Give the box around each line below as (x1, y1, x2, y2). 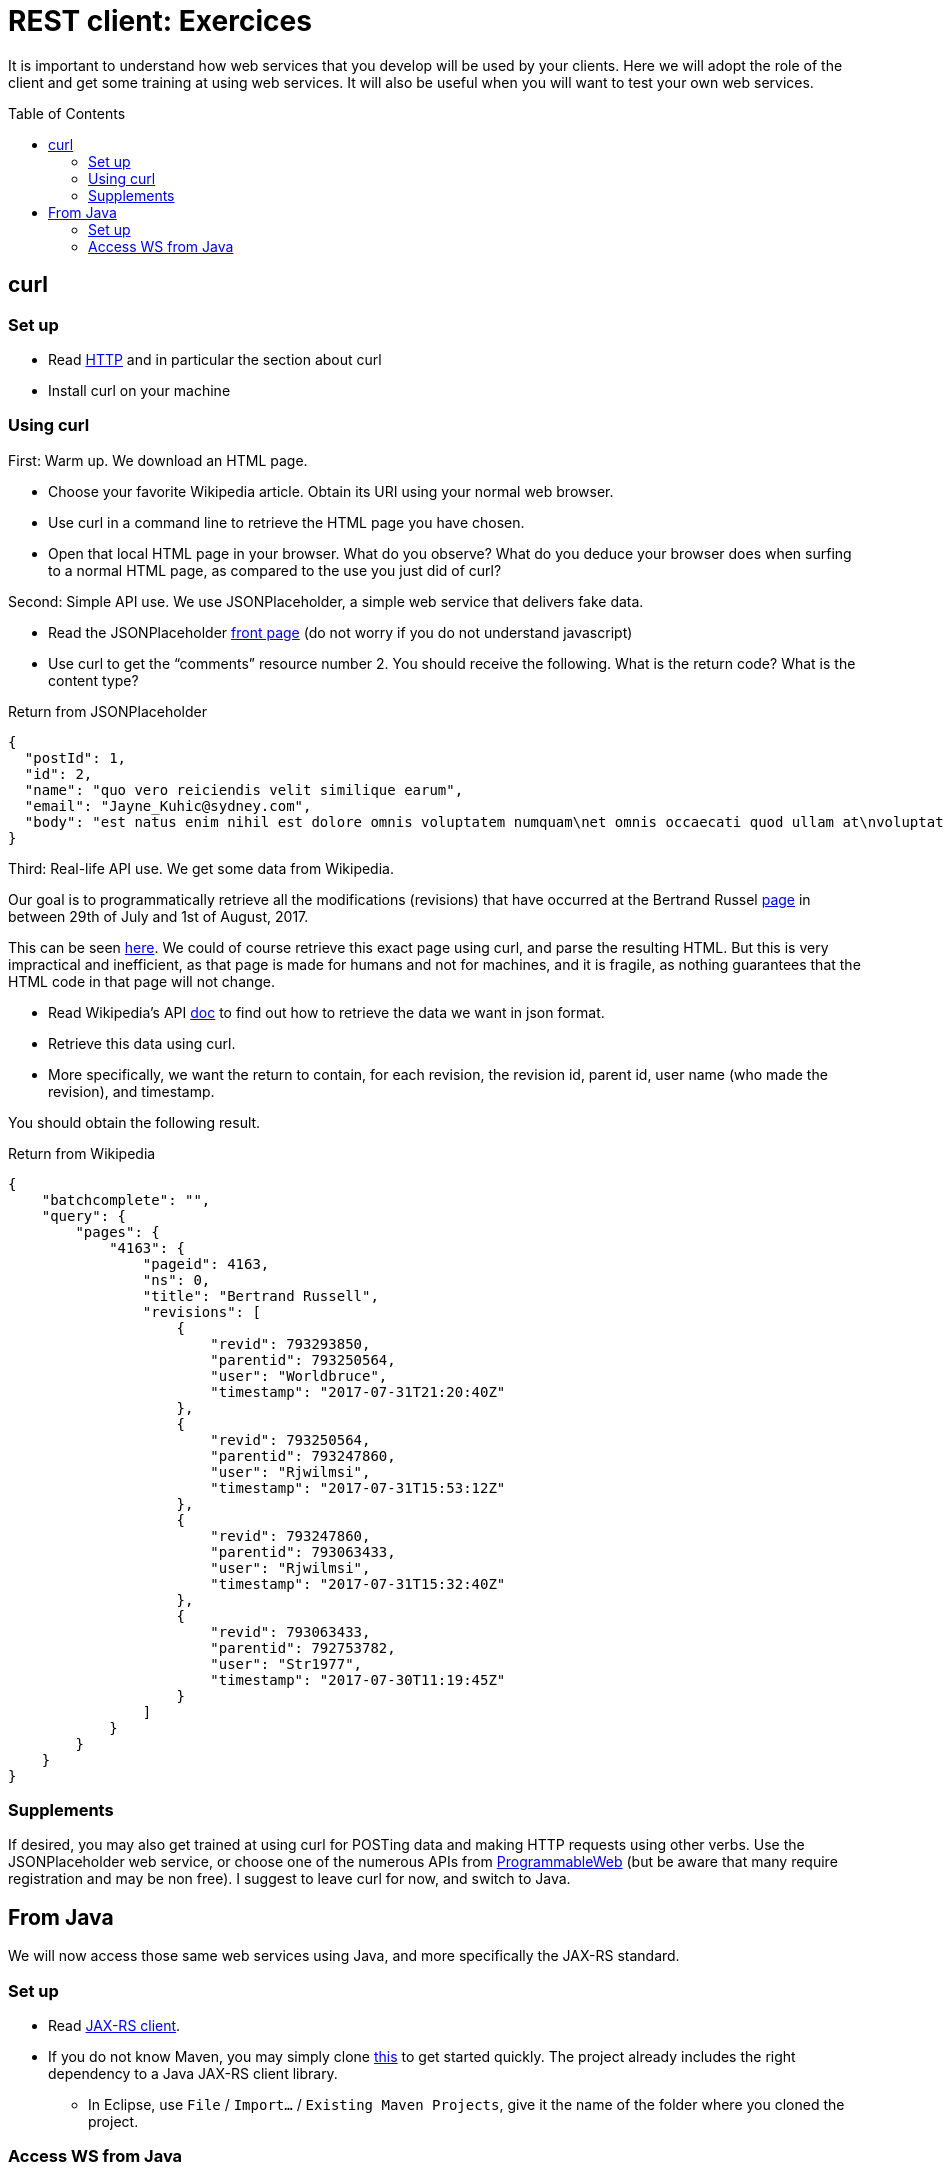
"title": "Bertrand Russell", (142, 1287, 379, 1304)
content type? (48, 671, 139, 689)
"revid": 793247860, (210, 1527, 371, 1544)
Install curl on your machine (48, 381, 231, 399)
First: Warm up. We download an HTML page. (8, 451, 308, 469)
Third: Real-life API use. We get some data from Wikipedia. (8, 859, 394, 877)
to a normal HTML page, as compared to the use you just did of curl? (48, 561, 502, 579)
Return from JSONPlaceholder (8, 702, 207, 720)
